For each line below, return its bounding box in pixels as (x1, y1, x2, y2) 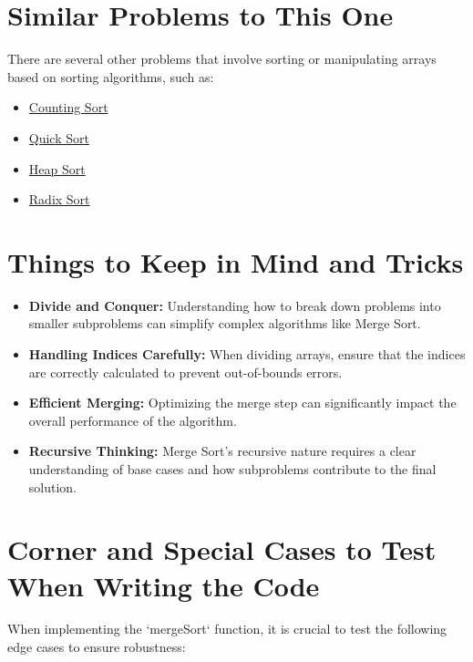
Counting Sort (28, 98, 108, 117)
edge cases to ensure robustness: (7, 637, 186, 657)
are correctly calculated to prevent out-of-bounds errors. (28, 362, 343, 381)
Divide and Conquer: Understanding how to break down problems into (28, 295, 441, 315)
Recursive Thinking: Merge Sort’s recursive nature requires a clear (28, 441, 416, 460)
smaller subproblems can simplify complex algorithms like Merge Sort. (28, 314, 421, 333)
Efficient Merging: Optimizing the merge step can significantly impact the (28, 393, 457, 412)
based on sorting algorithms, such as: (7, 67, 214, 86)
